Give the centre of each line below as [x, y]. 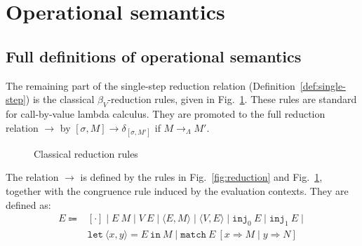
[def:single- [323, 85]
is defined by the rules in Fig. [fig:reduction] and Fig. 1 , [201, 177]
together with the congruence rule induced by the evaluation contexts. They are [177, 190]
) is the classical [60, 99]
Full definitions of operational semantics [154, 56]
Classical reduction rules [86, 153]
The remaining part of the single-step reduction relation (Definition [150, 85]
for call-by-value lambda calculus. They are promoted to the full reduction [166, 113]
